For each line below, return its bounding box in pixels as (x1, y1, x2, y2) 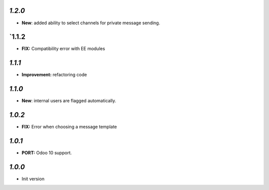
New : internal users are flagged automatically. (21, 98, 117, 104)
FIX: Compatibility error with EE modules (21, 46, 106, 52)
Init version (21, 176, 45, 182)
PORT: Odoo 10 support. (21, 150, 72, 156)
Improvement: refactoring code (21, 72, 87, 78)
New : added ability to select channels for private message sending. (21, 20, 160, 26)
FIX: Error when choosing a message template (21, 124, 117, 130)
